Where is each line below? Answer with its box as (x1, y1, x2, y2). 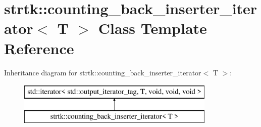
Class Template (98, 18, 207, 38)
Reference (4, 37, 74, 58)
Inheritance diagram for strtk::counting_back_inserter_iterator (4, 67, 201, 77)
